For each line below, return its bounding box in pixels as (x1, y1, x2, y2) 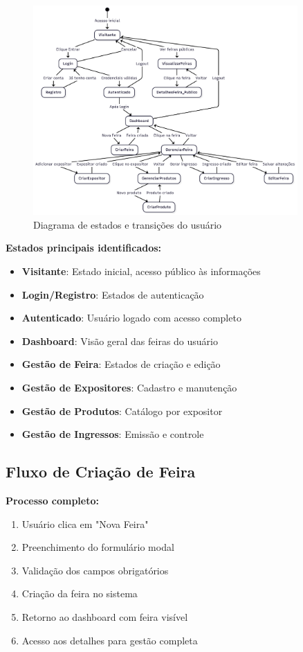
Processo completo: (6, 493, 99, 507)
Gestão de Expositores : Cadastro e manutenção (21, 380, 237, 394)
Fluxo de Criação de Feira (6, 461, 196, 482)
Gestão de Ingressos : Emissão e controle (21, 427, 204, 441)
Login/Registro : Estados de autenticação (21, 287, 204, 301)
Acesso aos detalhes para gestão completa (21, 633, 198, 647)
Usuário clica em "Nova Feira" (21, 516, 149, 531)
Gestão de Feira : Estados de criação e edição (21, 357, 221, 371)
